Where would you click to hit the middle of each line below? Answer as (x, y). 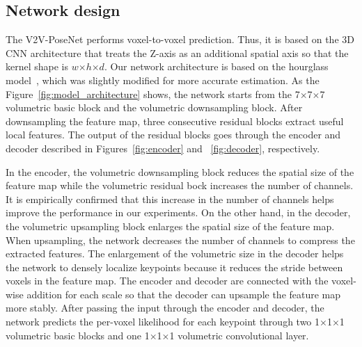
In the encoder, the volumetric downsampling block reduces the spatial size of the (180, 171)
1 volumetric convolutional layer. (239, 335)
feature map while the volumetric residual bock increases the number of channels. (180, 185)
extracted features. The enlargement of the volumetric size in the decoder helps (175, 253)
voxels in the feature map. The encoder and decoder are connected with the (167, 281)
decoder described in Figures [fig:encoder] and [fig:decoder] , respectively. (163, 148)
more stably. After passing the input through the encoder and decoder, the (165, 308)
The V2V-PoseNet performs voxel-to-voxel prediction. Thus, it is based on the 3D (180, 39)
